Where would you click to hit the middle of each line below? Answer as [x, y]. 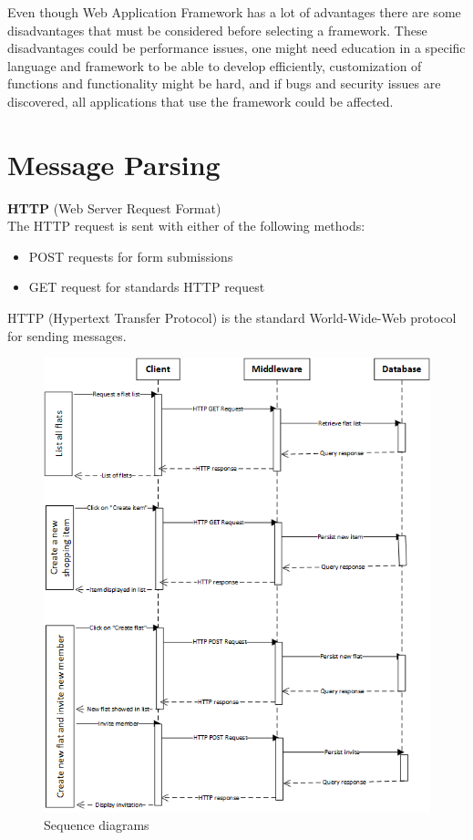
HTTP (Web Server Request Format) [114, 207]
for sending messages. [67, 335]
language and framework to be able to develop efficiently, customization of [215, 65]
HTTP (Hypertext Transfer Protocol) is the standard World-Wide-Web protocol [232, 318]
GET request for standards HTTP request [147, 287]
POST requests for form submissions [131, 256]
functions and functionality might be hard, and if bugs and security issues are [224, 83]
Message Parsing [114, 164]
